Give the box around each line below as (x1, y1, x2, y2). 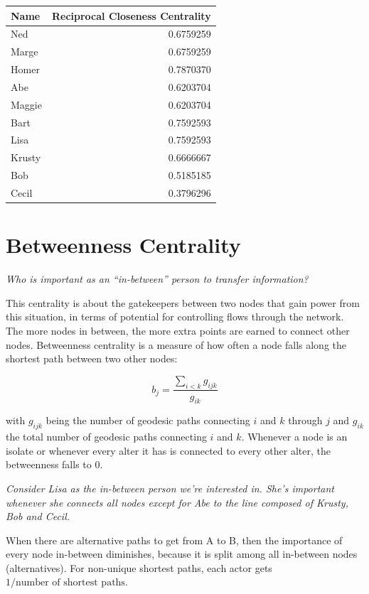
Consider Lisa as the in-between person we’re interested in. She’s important (6, 480, 334, 495)
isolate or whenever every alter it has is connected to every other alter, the (6, 443, 331, 458)
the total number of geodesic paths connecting (6, 429, 207, 444)
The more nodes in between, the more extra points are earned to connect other (6, 323, 350, 337)
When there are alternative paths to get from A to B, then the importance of (6, 532, 343, 547)
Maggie (11, 97, 42, 112)
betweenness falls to (6, 457, 92, 472)
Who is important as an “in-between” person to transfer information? (6, 271, 309, 286)
